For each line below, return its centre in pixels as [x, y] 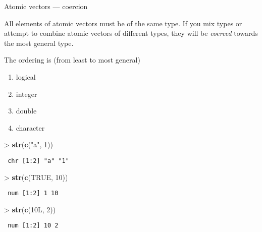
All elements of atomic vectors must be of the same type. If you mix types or [123, 23]
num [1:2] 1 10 [33, 193]
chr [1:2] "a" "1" [38, 161]
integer [27, 94]
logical [26, 76]
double [26, 111]
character [30, 127]
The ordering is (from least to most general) [72, 60]
